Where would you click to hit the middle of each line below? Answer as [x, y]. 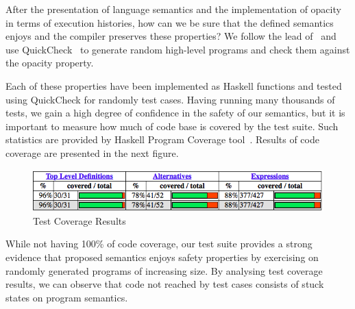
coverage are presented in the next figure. [92, 152]
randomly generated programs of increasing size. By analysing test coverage [164, 270]
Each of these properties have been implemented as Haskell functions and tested [174, 85]
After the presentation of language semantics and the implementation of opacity [173, 9]
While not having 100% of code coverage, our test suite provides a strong [159, 244]
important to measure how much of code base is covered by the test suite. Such [172, 126]
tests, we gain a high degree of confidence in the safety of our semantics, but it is [175, 113]
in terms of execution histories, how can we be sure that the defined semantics [170, 22]
